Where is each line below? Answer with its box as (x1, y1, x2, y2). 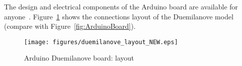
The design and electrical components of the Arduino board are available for (4, 1, 238, 11)
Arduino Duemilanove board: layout (24, 53, 134, 63)
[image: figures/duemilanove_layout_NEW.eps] (24, 38, 178, 46)
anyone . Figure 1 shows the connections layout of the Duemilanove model (4, 11, 233, 21)
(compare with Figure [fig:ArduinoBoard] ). (4, 21, 136, 31)
